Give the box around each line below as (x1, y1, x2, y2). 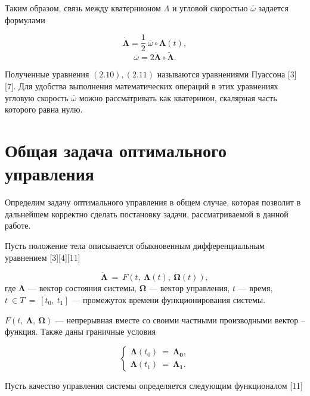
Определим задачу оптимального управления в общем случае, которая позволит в (5, 196, 301, 208)
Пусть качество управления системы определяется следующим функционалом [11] (5, 379, 303, 391)
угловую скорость (5, 91, 69, 104)
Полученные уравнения (5, 68, 89, 80)
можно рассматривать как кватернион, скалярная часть (79, 91, 277, 104)
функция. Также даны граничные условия (5, 325, 156, 338)
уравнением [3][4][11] (5, 251, 80, 263)
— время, (238, 282, 273, 294)
